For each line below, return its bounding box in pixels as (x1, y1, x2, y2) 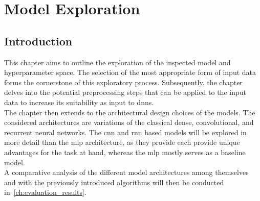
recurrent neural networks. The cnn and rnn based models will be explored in (4, 127, 247, 137)
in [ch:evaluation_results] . (4, 187, 86, 197)
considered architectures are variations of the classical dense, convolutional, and (4, 117, 254, 128)
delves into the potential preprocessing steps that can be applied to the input (4, 87, 246, 97)
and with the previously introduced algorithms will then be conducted (4, 177, 224, 187)
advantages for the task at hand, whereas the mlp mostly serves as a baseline (4, 146, 246, 157)
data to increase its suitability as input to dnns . (4, 96, 154, 107)
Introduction (4, 33, 73, 48)
